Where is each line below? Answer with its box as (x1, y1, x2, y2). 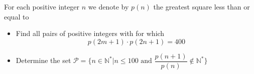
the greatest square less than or (153, 1, 250, 11)
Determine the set (16, 55, 71, 65)
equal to (4, 11, 29, 21)
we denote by (88, 1, 129, 11)
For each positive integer (4, 1, 80, 11)
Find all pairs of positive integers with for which (16, 28, 165, 38)
